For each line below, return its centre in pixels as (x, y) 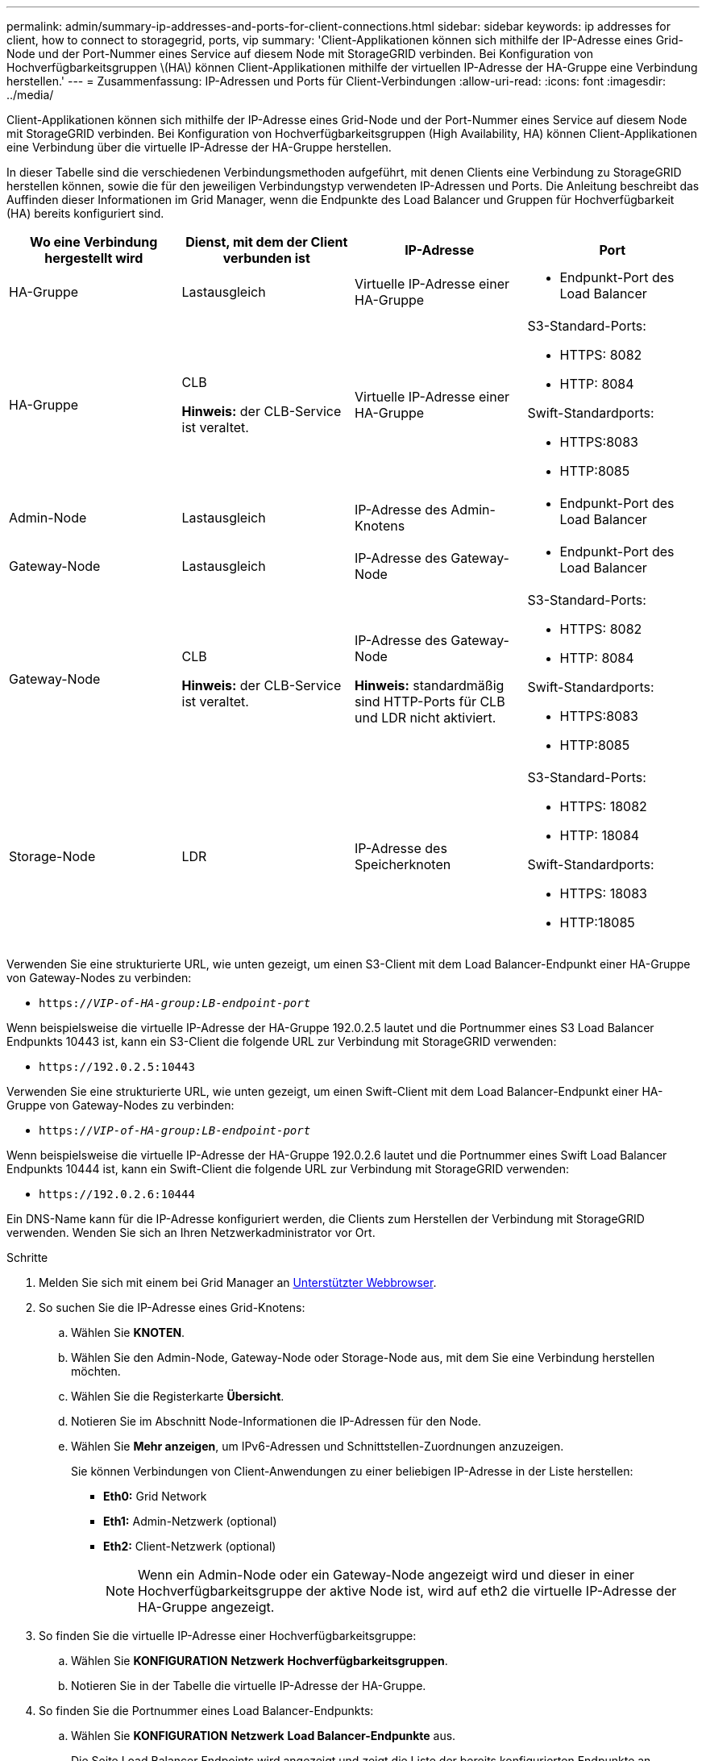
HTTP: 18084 (600, 835)
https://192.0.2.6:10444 (117, 1194)
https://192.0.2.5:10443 (117, 1067)
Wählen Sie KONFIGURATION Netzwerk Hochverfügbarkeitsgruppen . (260, 1661)
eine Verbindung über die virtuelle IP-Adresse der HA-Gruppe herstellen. (199, 147)
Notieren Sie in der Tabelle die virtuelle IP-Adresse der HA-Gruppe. (249, 1686)
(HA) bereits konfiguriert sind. (85, 213)
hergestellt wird (94, 258)
